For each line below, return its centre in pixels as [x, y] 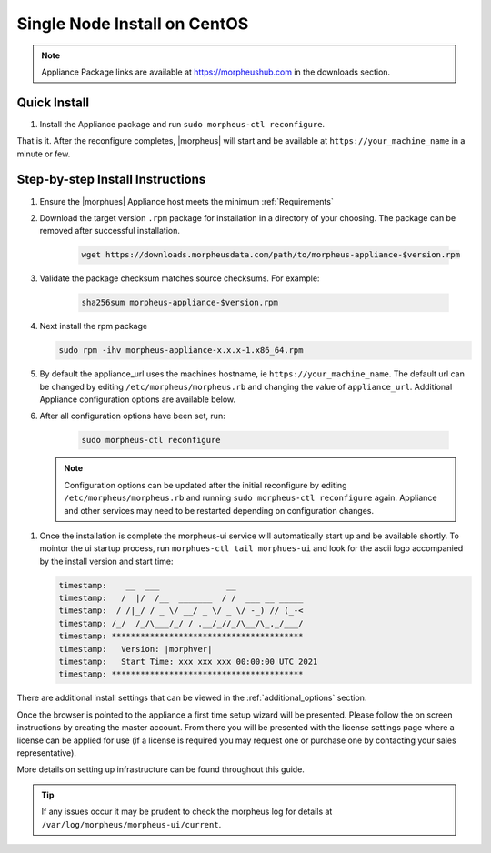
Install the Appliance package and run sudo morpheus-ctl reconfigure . [182, 124]
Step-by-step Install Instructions [111, 180]
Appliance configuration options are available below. [138, 399]
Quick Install [53, 102]
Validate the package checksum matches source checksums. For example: [180, 278]
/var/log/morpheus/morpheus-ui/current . [131, 824]
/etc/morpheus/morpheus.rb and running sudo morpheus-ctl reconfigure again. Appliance [251, 498]
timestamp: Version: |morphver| [135, 649]
